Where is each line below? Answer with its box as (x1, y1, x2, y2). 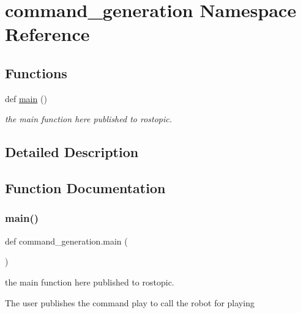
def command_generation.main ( (5, 234, 128, 247)
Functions (5, 63, 67, 82)
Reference (5, 21, 90, 46)
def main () (5, 92, 47, 105)
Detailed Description (5, 142, 139, 161)
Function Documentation (5, 179, 166, 197)
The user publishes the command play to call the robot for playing (5, 296, 255, 309)
